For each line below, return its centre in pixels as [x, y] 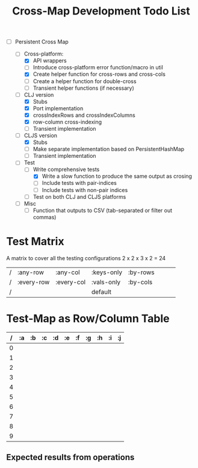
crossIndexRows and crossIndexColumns [84, 115]
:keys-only [107, 272]
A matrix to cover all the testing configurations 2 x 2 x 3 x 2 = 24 [86, 258]
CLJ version [39, 95]
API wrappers [50, 61]
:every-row [33, 282]
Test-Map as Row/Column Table [88, 318]
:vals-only [106, 282]
